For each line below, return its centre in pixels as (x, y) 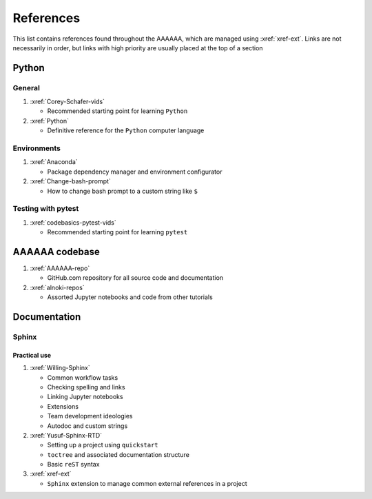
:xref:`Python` (49, 121)
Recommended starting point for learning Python (117, 111)
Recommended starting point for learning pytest (117, 232)
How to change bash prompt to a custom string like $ (122, 191)
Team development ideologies (90, 416)
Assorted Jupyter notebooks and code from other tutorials (130, 297)
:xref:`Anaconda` (54, 162)
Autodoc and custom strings (87, 426)
